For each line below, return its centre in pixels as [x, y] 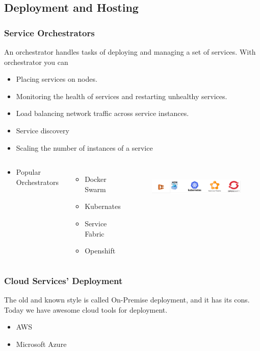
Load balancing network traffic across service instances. [102, 113]
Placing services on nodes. [57, 79]
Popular [28, 172]
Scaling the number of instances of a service [84, 147]
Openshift [100, 251]
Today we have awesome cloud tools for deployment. [86, 309]
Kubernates [103, 206]
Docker [96, 179]
